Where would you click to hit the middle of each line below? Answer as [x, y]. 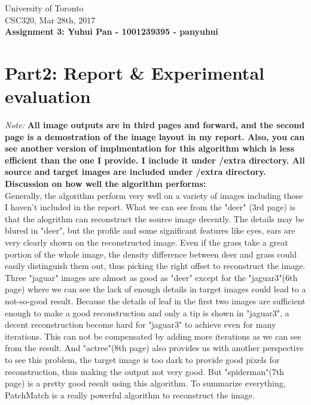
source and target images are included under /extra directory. [135, 172]
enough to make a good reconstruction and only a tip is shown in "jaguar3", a [147, 312]
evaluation [48, 96]
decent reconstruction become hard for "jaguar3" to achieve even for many [141, 324]
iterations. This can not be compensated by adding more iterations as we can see [153, 336]
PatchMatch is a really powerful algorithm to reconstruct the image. [130, 395]
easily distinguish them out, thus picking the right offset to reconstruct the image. [155, 266]
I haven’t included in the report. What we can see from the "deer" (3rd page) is [150, 207]
